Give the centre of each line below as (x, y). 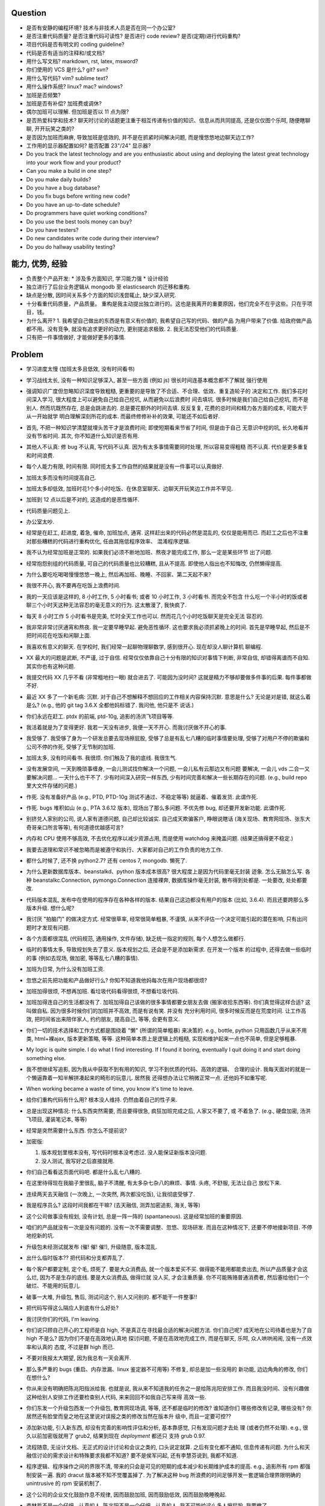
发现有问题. (56, 927)
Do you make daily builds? (59, 179)
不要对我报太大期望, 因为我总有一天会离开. (79, 1358)
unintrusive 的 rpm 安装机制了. (64, 1483)
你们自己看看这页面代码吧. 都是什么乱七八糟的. (84, 1172)
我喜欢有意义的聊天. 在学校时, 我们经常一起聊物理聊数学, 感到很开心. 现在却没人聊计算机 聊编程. (144, 646)
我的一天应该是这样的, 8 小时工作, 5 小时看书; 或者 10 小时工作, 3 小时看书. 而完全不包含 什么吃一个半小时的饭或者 (167, 596)
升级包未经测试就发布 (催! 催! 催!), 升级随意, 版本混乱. (92, 1246)
